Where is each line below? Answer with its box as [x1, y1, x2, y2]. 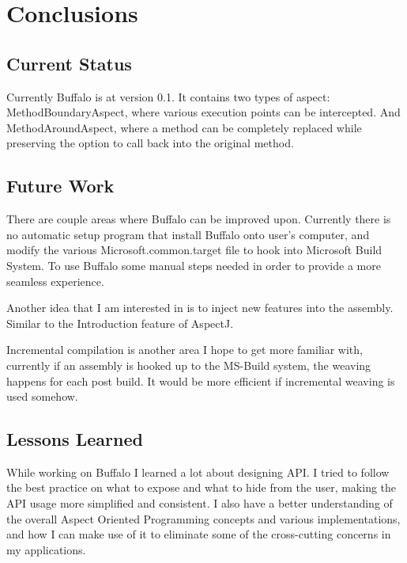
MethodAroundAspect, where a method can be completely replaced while [6, 119, 362, 135]
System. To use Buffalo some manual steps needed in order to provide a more [6, 257, 381, 273]
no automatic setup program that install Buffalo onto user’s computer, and [6, 226, 370, 242]
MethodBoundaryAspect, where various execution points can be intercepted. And [6, 104, 401, 120]
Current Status [6, 51, 132, 75]
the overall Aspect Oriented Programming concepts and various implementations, [6, 510, 401, 527]
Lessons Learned [6, 427, 143, 451]
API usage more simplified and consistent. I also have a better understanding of [6, 495, 393, 512]
